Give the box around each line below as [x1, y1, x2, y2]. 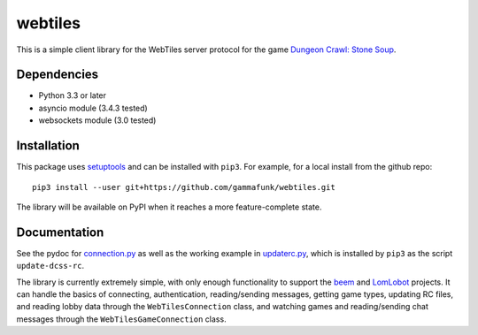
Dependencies [16, 67, 99, 82]
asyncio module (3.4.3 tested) [38, 103, 148, 113]
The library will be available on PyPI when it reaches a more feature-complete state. [16, 202, 322, 212]
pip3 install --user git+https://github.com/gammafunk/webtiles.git [32, 182, 335, 192]
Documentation [16, 225, 104, 240]
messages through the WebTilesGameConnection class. [16, 314, 227, 324]
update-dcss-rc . [16, 261, 85, 271]
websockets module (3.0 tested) [38, 115, 157, 126]
